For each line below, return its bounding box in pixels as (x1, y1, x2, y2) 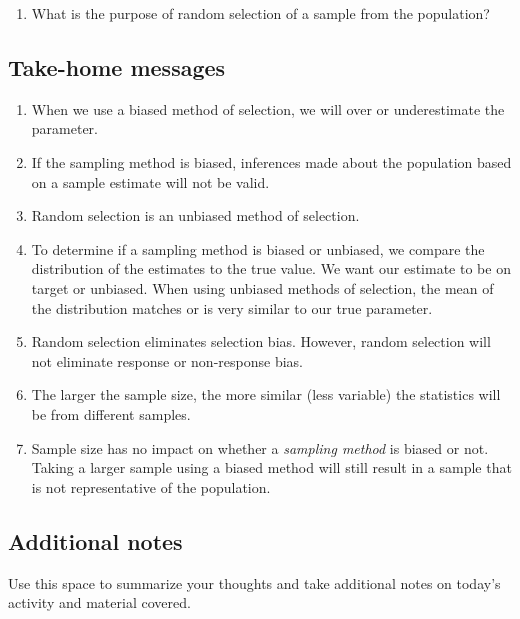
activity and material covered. (8, 592, 191, 613)
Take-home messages (8, 51, 226, 82)
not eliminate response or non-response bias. (31, 350, 303, 371)
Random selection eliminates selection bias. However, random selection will (31, 331, 491, 352)
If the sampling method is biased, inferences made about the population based (31, 151, 512, 172)
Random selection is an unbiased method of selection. (31, 205, 360, 226)
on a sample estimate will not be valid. (31, 171, 270, 192)
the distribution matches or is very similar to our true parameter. (31, 297, 433, 318)
